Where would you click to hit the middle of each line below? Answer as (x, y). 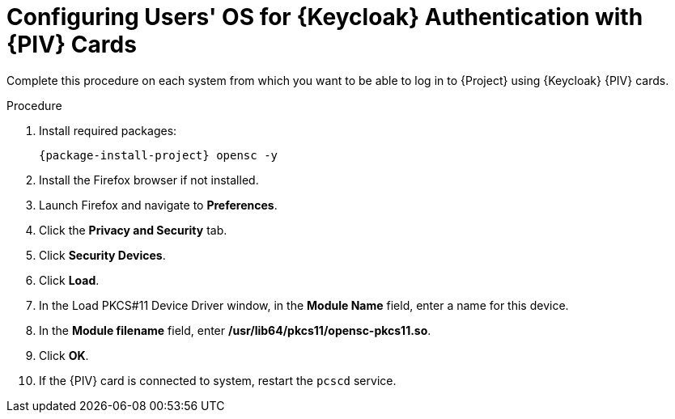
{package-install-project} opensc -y (159, 155)
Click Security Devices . (102, 255)
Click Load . (69, 280)
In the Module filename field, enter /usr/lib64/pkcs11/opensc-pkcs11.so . (235, 330)
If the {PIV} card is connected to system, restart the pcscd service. (218, 380)
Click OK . (64, 355)
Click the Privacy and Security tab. (133, 230)
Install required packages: (108, 130)
